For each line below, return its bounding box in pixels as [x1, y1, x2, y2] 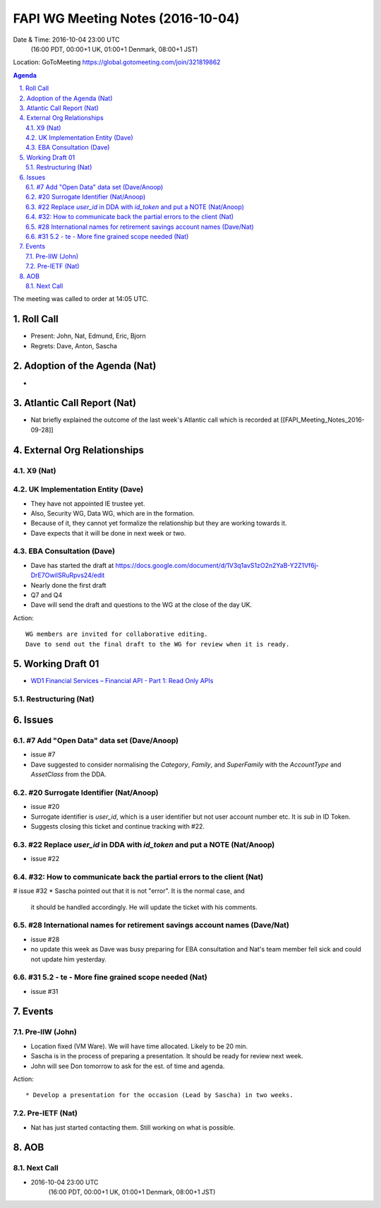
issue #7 [30, 750, 56, 759]
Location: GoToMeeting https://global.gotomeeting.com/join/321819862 [13, 58, 221, 66]
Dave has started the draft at [30, 561, 114, 569]
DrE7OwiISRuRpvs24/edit [30, 571, 105, 579]
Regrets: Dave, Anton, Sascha [30, 341, 118, 350]
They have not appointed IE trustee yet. [30, 499, 145, 508]
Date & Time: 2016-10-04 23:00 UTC [13, 35, 120, 44]
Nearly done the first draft [30, 581, 107, 589]
